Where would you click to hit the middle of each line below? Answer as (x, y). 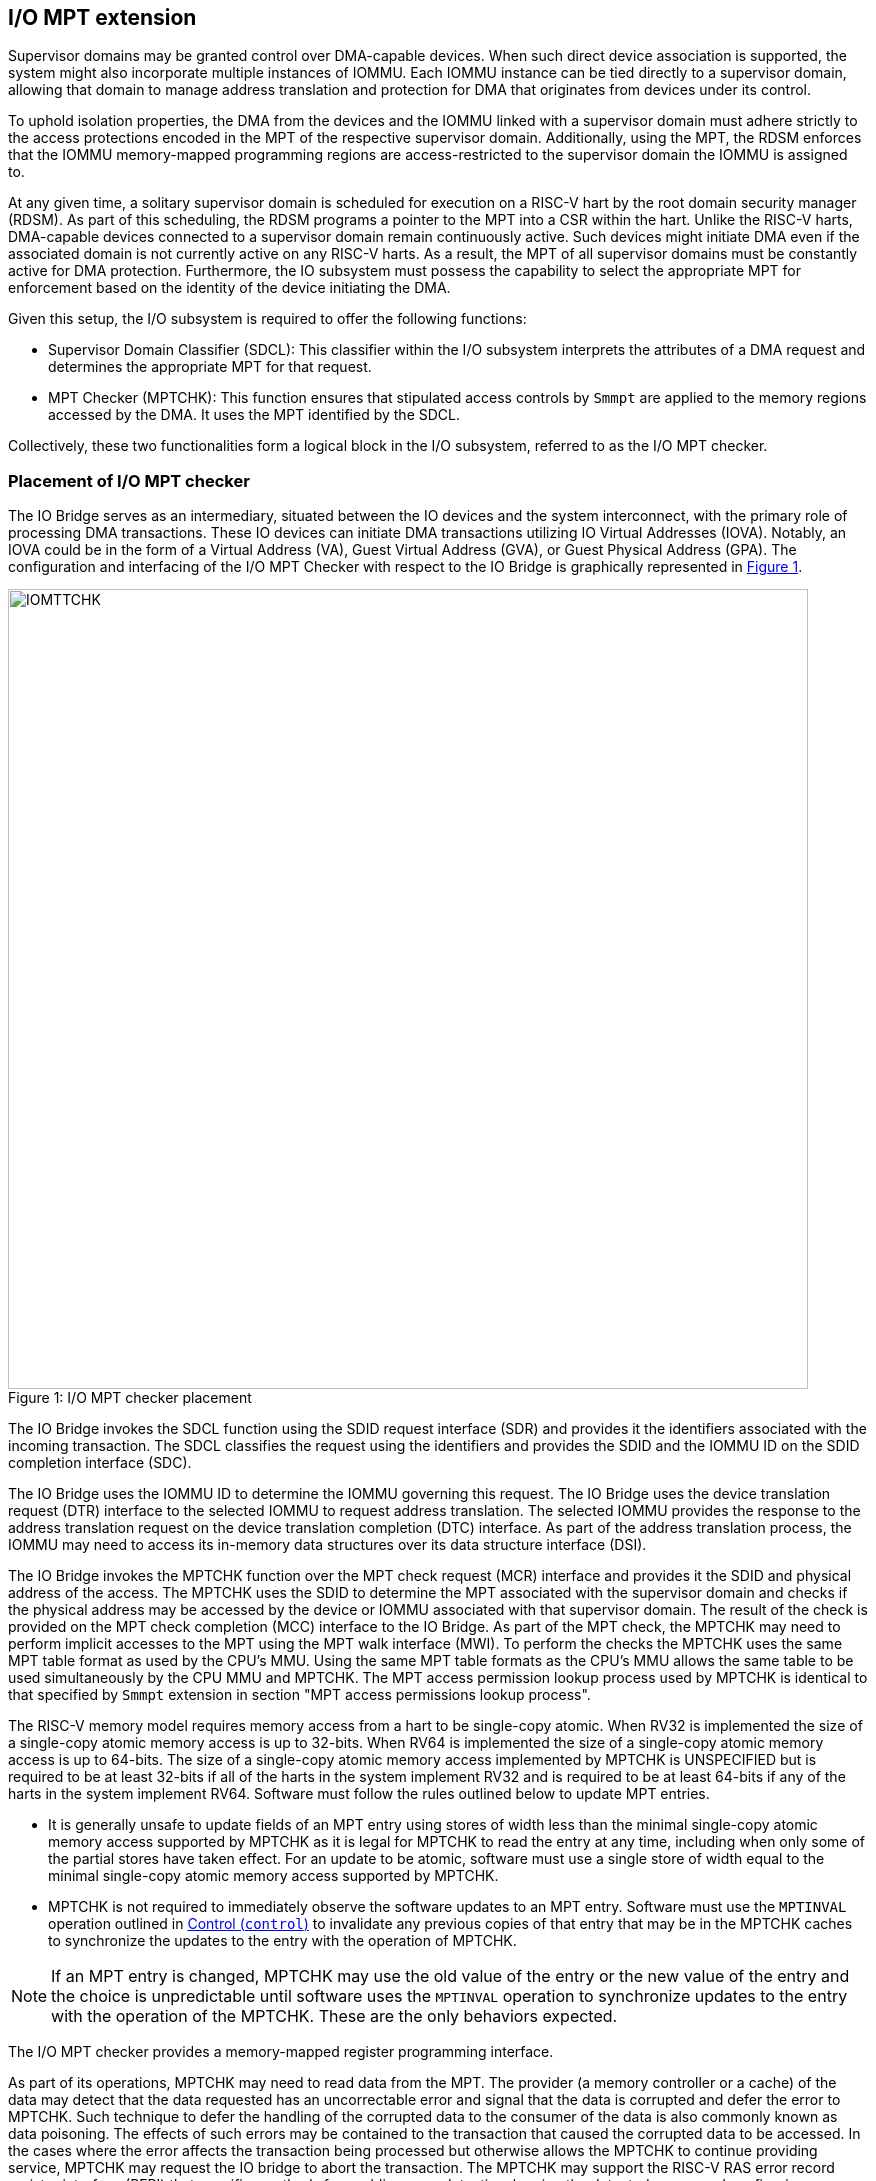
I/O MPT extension (102, 17)
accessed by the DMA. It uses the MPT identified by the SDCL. (254, 415)
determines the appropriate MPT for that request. (210, 367)
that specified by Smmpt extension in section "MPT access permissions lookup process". (299, 1695)
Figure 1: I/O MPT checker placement (130, 1398)
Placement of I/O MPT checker (129, 480)
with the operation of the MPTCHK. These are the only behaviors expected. (334, 2016)
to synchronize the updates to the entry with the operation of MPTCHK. (282, 1941)
